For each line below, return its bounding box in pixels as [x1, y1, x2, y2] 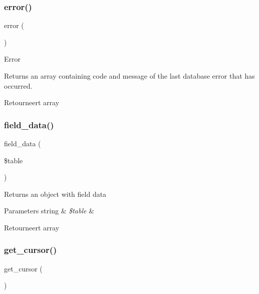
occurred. [4, 80, 33, 91]
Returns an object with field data [4, 188, 107, 199]
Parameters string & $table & [4, 205, 95, 216]
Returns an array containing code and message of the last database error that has [4, 71, 255, 81]
